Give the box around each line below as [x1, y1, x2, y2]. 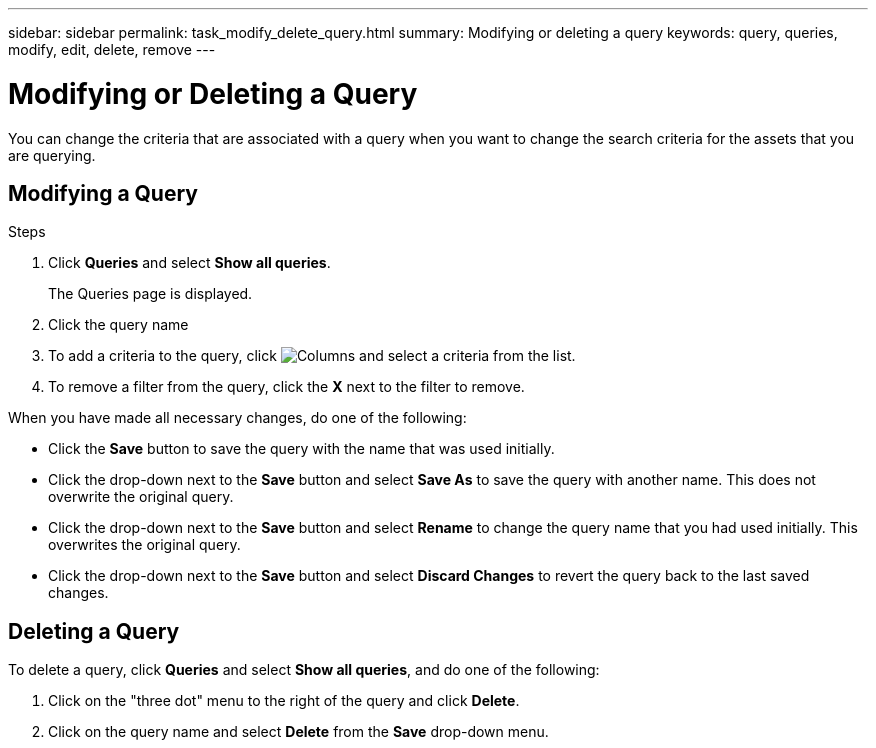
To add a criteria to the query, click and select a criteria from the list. [48, 347, 576, 365]
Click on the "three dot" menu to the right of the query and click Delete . [48, 692, 520, 710]
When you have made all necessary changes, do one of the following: [8, 409, 467, 427]
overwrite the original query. [48, 488, 234, 506]
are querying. [8, 146, 96, 164]
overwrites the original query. [48, 536, 241, 554]
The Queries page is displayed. [48, 285, 253, 303]
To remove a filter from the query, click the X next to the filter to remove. [48, 378, 525, 396]
